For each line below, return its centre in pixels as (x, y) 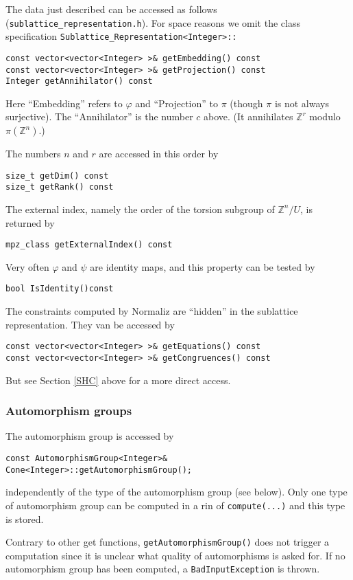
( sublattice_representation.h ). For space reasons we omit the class (153, 22)
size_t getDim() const (57, 176)
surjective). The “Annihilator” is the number (99, 116)
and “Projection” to (177, 103)
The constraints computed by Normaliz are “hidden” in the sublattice (152, 311)
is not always (302, 103)
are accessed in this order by (159, 154)
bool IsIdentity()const (60, 289)
